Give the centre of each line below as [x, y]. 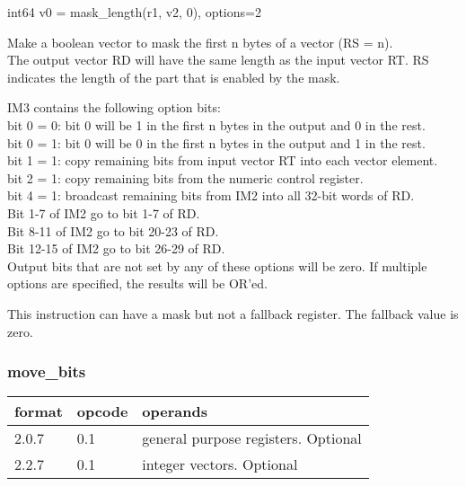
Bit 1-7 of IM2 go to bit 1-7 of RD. [104, 212]
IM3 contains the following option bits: [114, 107]
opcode [102, 411]
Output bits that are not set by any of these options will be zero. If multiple [217, 265]
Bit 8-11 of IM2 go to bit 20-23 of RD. [113, 230]
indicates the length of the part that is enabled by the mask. [174, 77]
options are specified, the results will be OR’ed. [137, 283]
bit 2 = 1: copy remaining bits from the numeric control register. [185, 177]
